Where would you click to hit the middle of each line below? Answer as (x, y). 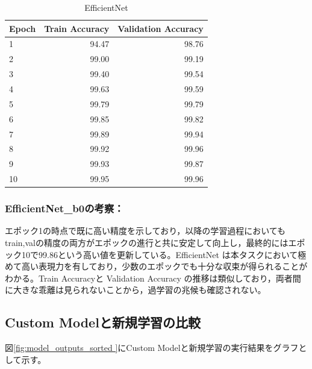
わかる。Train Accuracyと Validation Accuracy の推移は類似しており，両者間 (153, 278)
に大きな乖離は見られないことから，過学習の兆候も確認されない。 (136, 290)
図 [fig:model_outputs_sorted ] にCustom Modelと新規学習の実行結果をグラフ (152, 348)
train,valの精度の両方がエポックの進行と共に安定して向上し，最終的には (147, 242)
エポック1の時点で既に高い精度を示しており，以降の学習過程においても (145, 231)
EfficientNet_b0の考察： (64, 208)
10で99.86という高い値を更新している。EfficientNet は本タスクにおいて (160, 254)
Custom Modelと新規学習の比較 (103, 322)
